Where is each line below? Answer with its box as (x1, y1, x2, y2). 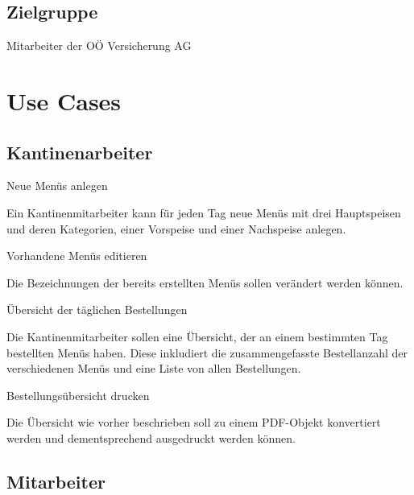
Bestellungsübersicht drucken (6, 386, 150, 403)
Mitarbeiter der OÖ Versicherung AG (6, 37, 192, 54)
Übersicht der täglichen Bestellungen (6, 301, 188, 318)
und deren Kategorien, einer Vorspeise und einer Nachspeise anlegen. (6, 220, 346, 237)
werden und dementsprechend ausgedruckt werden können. (6, 429, 296, 446)
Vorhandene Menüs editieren (6, 247, 147, 264)
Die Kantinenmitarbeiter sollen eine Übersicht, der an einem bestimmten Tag (6, 328, 388, 344)
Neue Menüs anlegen (6, 177, 108, 194)
